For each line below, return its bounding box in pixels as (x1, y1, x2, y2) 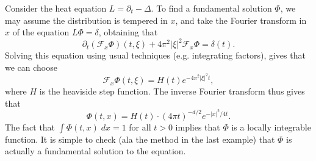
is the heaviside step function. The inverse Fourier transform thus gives (39, 85, 305, 98)
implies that (175, 120, 220, 133)
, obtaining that (98, 26, 158, 38)
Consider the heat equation (5, 2, 107, 14)
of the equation (12, 26, 70, 38)
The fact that (5, 120, 56, 133)
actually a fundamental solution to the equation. (5, 145, 186, 157)
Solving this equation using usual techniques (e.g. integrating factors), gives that (5, 49, 306, 62)
